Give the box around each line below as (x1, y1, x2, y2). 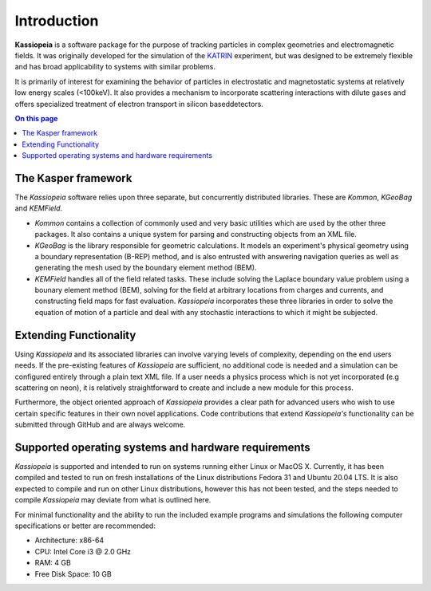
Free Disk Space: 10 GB (34, 569, 112, 578)
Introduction (14, 12, 99, 30)
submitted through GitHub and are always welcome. (14, 420, 186, 430)
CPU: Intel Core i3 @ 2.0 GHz (34, 546, 132, 556)
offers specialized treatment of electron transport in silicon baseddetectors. (14, 99, 263, 108)
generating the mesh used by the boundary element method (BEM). (34, 263, 257, 273)
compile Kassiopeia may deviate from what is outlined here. (14, 495, 212, 505)
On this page (14, 113, 58, 123)
